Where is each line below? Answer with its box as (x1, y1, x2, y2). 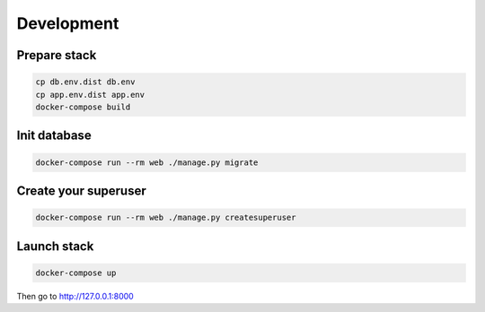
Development (16, 13, 119, 33)
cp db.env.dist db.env (35, 77, 136, 87)
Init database (16, 128, 92, 143)
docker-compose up (35, 267, 117, 278)
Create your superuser (16, 183, 147, 198)
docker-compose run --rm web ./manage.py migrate (35, 157, 259, 168)
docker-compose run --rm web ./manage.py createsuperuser (35, 212, 296, 223)
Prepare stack (16, 48, 97, 63)
